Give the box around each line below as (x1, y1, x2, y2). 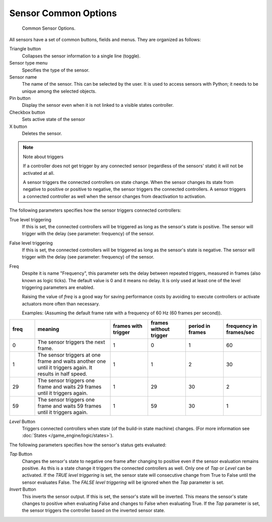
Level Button (9, 418, 35, 424)
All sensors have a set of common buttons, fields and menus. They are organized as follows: (9, 36, 201, 42)
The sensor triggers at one (37, 351, 101, 358)
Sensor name (9, 74, 37, 80)
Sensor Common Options (9, 8, 117, 19)
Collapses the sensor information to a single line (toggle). (22, 53, 141, 59)
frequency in (226, 322, 258, 330)
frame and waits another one (37, 358, 106, 365)
